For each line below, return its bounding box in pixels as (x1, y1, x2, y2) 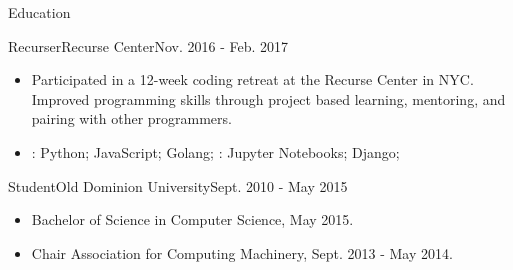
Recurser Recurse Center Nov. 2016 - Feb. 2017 (8, 35, 289, 56)
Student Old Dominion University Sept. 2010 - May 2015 (8, 175, 348, 196)
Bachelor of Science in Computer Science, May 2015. (31, 209, 354, 230)
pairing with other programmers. (31, 108, 232, 129)
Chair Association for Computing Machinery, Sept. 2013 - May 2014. (31, 242, 453, 263)
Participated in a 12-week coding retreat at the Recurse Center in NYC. (31, 69, 474, 90)
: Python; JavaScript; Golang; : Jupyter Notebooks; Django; (31, 141, 400, 162)
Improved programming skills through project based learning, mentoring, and (31, 88, 506, 109)
